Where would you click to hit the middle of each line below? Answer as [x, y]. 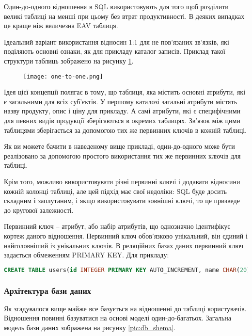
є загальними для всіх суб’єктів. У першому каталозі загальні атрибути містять [121, 101]
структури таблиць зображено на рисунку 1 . [69, 60]
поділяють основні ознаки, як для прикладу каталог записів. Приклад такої [115, 51]
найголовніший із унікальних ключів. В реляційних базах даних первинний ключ [124, 245]
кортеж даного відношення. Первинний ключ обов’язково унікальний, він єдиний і [126, 235]
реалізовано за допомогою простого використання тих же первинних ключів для [122, 155]
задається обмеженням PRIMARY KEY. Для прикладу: [87, 255]
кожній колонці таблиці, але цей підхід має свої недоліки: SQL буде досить [115, 191]
